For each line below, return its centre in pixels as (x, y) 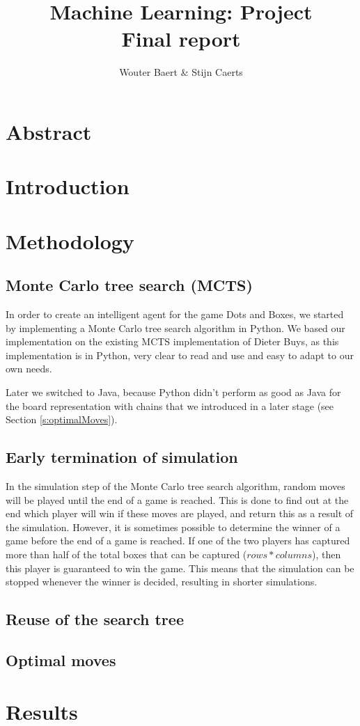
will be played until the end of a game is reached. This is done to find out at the (177, 499)
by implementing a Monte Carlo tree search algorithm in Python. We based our (175, 328)
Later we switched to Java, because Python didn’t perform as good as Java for (173, 392)
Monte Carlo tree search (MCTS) (129, 285)
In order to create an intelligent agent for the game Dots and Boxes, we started (175, 314)
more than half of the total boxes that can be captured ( (126, 554)
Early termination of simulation (122, 457)
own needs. (29, 369)
